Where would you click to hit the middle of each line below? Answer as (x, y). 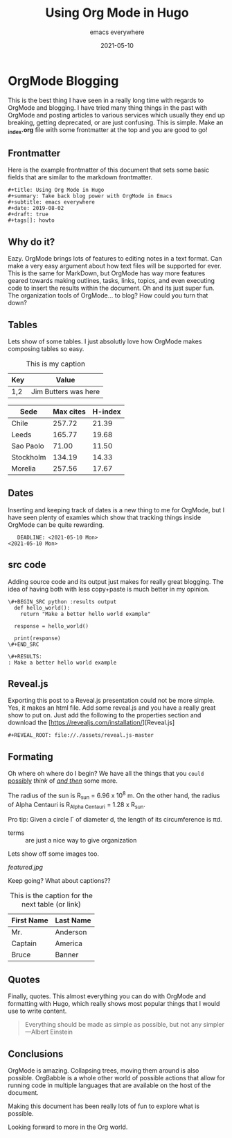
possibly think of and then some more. (63, 781)
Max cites (69, 412)
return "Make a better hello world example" (86, 614)
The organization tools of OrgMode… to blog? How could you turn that (108, 295)
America (69, 943)
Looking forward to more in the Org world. (68, 1127)
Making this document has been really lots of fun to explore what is (104, 1106)
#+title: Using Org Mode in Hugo (56, 190)
